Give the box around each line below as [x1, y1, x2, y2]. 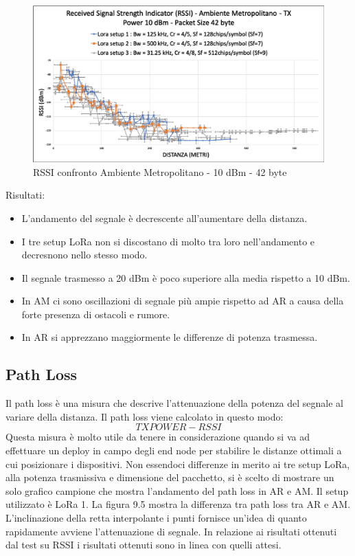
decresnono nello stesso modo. [21, 247, 148, 262]
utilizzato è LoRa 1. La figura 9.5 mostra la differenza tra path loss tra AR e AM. [5, 497, 351, 511]
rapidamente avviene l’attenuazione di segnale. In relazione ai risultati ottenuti [5, 524, 337, 538]
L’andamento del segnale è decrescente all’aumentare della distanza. [21, 210, 308, 225]
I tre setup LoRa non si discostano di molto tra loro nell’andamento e [21, 234, 315, 248]
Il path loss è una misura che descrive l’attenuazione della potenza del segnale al [5, 396, 343, 410]
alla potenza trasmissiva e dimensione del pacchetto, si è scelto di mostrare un [5, 470, 334, 485]
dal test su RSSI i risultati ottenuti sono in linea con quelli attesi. [5, 537, 282, 552]
